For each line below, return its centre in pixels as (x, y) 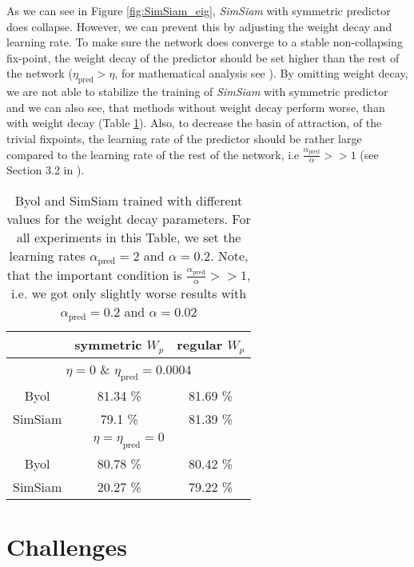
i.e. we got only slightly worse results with (129, 293)
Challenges (67, 546)
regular (200, 345)
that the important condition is (94, 274)
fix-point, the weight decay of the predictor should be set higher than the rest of (203, 57)
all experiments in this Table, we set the (129, 237)
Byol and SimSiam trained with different (129, 200)
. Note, (229, 255)
